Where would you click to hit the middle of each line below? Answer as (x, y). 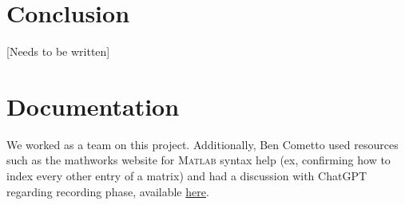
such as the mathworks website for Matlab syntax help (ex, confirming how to (199, 160)
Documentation (93, 106)
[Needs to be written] (58, 51)
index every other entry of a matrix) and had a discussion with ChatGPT (187, 176)
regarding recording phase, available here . (108, 191)
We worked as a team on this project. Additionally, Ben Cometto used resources (202, 144)
